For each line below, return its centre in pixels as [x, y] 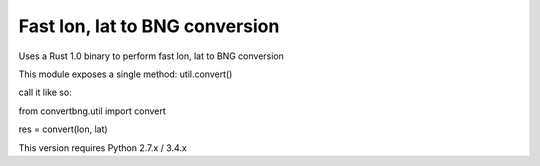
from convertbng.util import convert [92, 111]
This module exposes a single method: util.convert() [125, 74]
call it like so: [45, 92]
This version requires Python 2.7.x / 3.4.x [102, 147]
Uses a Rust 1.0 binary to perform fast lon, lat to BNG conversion [151, 56]
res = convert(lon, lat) [63, 129]
